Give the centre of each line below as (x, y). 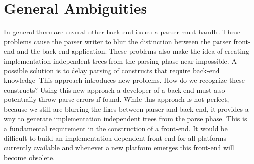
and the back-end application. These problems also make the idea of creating (133, 51)
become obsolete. (30, 157)
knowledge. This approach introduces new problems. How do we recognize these (125, 80)
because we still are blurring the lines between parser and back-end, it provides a (126, 109)
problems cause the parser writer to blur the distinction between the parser (118, 41)
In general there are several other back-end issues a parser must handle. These (122, 32)
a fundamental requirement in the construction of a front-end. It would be (116, 128)
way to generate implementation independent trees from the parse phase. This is (126, 118)
